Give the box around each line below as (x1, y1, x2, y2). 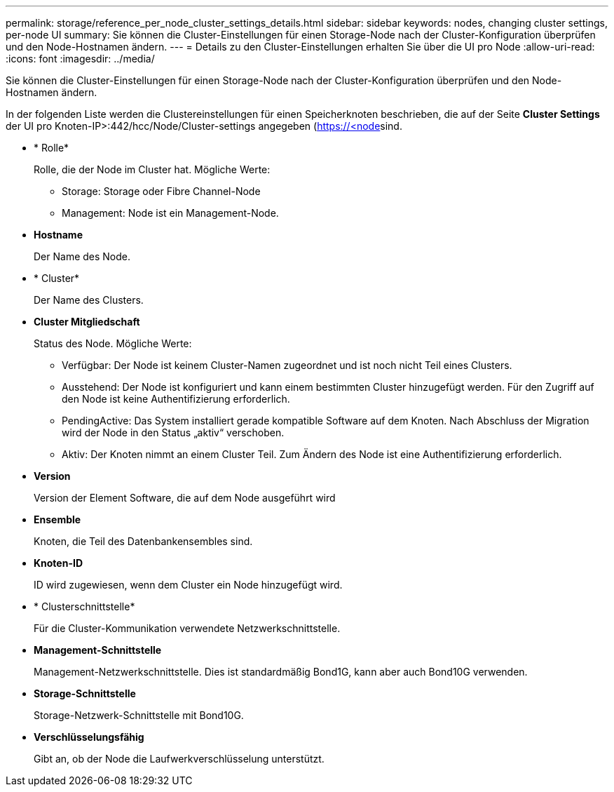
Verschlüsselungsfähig (34, 731, 144, 743)
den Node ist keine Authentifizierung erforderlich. (62, 393, 290, 405)
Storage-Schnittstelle (34, 687, 136, 699)
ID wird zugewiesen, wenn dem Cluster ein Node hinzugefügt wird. (34, 579, 343, 591)
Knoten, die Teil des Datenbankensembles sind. (34, 535, 253, 547)
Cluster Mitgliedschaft (34, 316, 140, 328)
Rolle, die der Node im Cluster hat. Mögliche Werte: (34, 163, 271, 175)
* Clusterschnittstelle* (34, 600, 135, 612)
